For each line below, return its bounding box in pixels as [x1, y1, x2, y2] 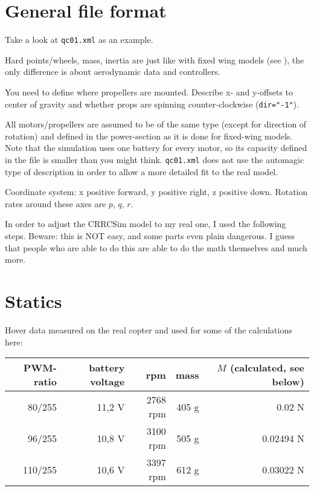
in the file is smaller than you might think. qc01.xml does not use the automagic [5, 153, 304, 165]
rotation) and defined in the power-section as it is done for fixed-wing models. [5, 129, 293, 142]
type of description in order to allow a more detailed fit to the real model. [5, 165, 278, 178]
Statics [5, 289, 62, 313]
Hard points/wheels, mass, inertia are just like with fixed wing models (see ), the [5, 53, 304, 66]
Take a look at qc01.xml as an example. [5, 33, 153, 46]
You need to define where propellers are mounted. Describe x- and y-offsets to [5, 85, 293, 98]
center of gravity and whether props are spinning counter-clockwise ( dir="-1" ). [5, 97, 300, 110]
